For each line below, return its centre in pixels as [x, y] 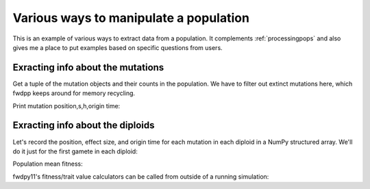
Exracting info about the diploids [84, 126]
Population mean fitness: [48, 164]
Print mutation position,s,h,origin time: [66, 105]
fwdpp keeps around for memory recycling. [74, 93]
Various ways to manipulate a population [131, 18]
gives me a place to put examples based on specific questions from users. [118, 47]
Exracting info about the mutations [88, 67]
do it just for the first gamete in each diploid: [75, 151]
